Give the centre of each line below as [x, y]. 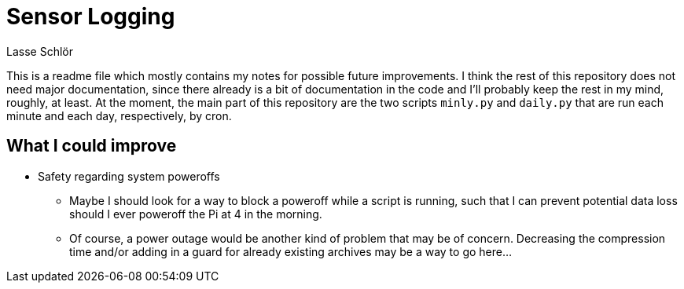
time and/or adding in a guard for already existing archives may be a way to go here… [291, 251]
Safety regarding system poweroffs [129, 176]
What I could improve [92, 146]
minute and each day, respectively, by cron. [119, 115]
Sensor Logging [91, 16]
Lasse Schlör [40, 51]
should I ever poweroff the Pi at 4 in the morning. [196, 214]
